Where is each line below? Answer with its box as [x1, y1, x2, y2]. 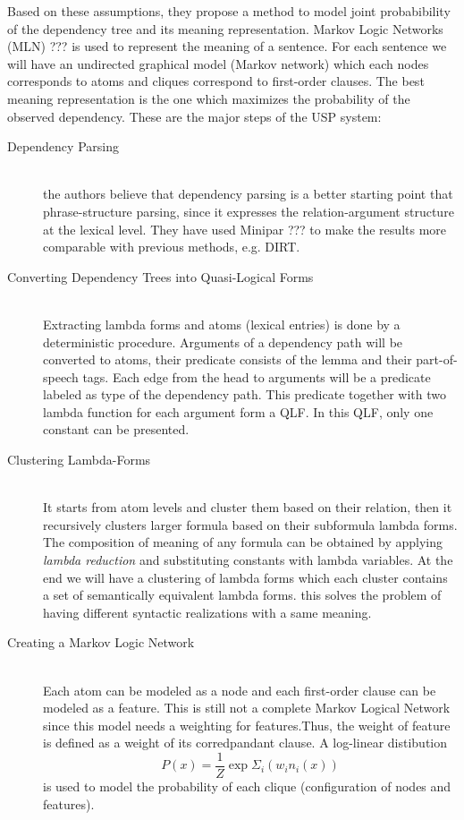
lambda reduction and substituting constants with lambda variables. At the [43, 551, 453, 569]
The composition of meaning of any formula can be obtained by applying [43, 533, 443, 551]
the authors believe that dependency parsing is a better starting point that [43, 184, 453, 203]
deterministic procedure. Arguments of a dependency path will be [43, 332, 403, 351]
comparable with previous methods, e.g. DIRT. [43, 237, 300, 256]
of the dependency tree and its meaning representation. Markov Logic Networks [7, 19, 443, 38]
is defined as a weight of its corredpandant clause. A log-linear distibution [43, 733, 448, 752]
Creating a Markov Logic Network [7, 633, 195, 652]
